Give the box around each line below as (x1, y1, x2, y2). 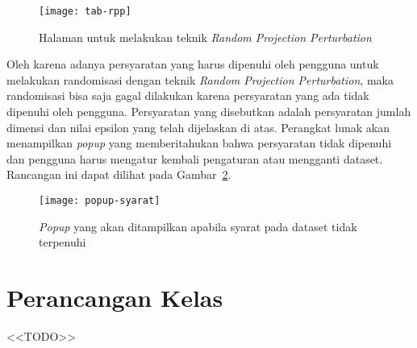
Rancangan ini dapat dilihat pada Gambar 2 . (6, 166, 231, 183)
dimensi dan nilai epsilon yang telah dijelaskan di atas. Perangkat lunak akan (6, 118, 390, 135)
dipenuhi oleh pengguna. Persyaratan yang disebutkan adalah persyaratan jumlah (6, 103, 411, 120)
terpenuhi (39, 234, 86, 251)
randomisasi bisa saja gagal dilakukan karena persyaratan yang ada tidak (6, 87, 369, 104)
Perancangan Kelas (6, 281, 223, 314)
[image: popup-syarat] (39, 195, 161, 206)
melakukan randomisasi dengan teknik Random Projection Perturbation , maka (6, 71, 394, 88)
